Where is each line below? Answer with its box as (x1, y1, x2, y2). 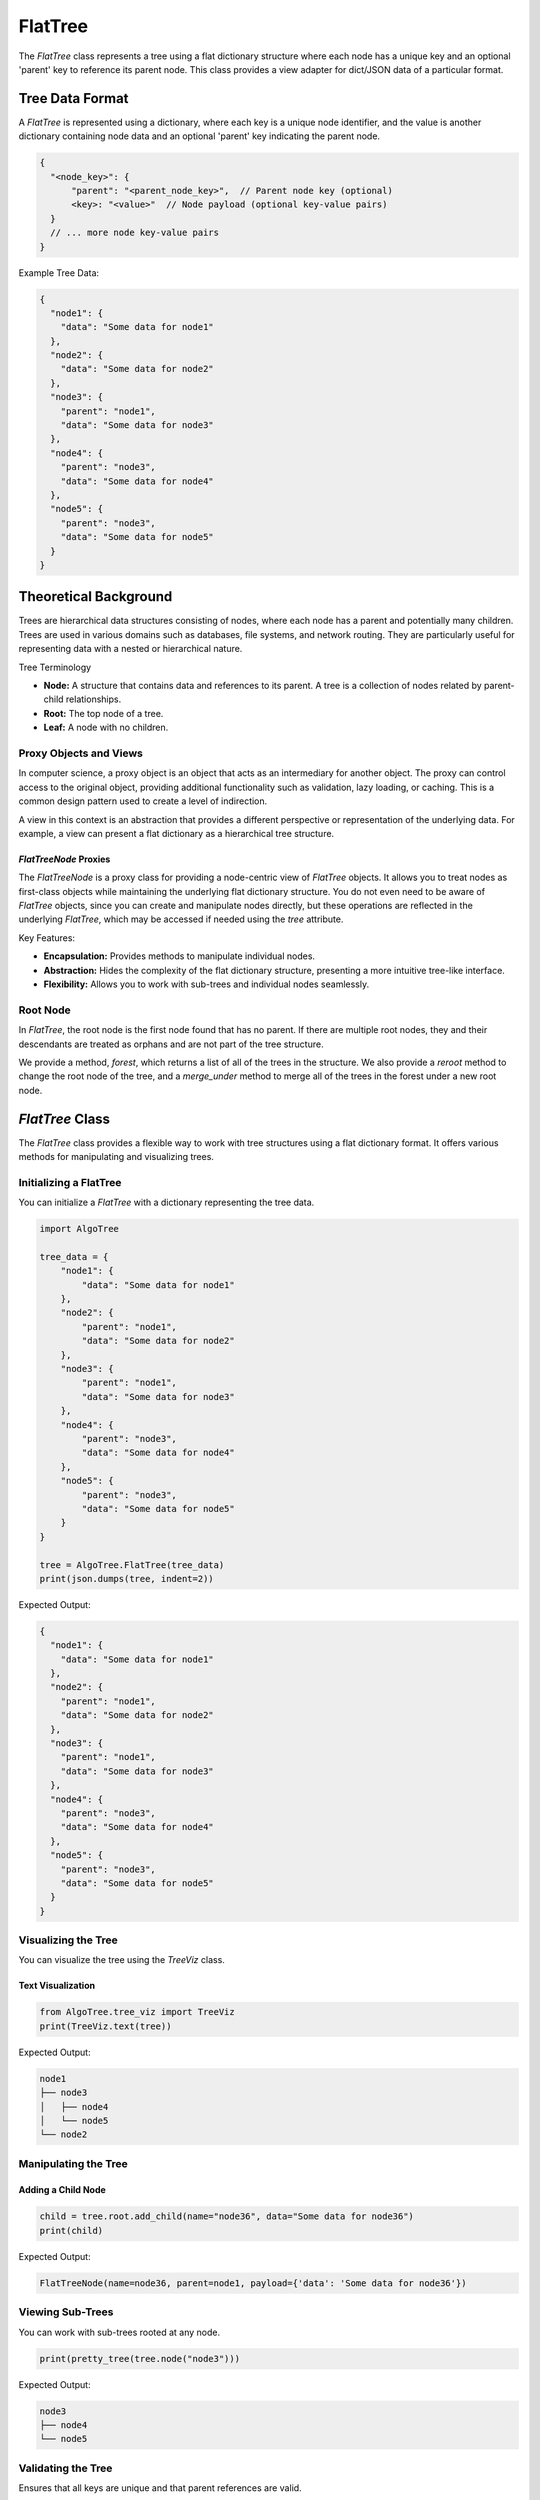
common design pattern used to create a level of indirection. (18, 795, 268, 807)
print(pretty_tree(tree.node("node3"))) (39, 2353, 240, 2364)
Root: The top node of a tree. (43, 707, 164, 719)
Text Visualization (18, 1980, 95, 1992)
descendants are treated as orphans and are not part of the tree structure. (18, 1038, 324, 1050)
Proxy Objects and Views (18, 746, 144, 760)
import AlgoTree (39, 1223, 120, 1235)
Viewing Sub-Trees (18, 2305, 114, 2319)
